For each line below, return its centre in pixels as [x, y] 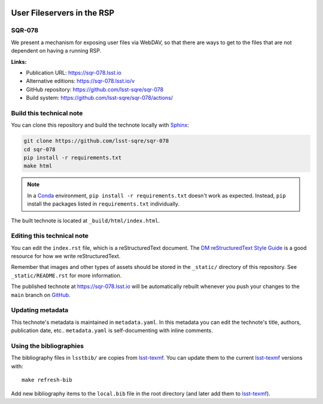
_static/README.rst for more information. [66, 276]
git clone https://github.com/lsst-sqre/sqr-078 [96, 141]
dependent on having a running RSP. [56, 51]
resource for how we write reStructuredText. [66, 256]
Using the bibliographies [47, 345]
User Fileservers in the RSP [63, 13]
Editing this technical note [50, 236]
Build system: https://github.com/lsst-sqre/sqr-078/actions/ [100, 98]
